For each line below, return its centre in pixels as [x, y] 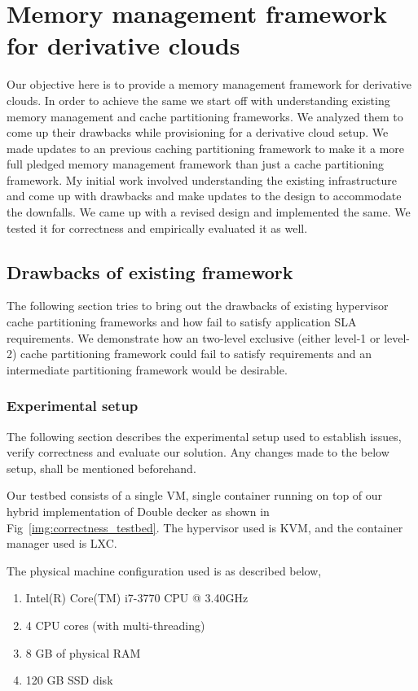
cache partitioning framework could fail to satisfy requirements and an [196, 354]
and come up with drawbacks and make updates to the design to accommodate [204, 196]
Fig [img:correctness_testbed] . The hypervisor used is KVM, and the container [205, 527]
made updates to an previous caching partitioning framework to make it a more [206, 148]
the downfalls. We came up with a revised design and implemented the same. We [209, 212]
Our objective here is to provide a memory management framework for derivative [209, 84]
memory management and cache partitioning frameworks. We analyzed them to [205, 116]
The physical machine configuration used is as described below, [164, 570]
